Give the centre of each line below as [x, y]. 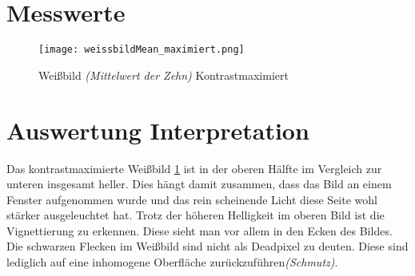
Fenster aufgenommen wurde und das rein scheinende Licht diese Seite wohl [192, 199]
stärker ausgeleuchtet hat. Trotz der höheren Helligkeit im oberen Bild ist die [196, 215]
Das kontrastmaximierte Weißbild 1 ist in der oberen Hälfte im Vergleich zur [194, 168]
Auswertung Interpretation [158, 130]
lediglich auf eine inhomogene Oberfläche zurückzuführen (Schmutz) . [172, 262]
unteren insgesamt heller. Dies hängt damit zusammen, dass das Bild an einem [199, 184]
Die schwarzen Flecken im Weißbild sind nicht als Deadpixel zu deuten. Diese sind [207, 246]
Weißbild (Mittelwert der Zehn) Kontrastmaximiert [164, 75]
